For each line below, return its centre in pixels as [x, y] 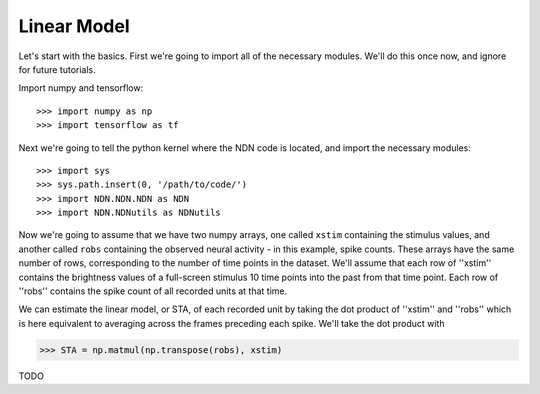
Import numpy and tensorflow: [81, 88]
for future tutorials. [57, 69]
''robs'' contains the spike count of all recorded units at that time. [153, 291]
